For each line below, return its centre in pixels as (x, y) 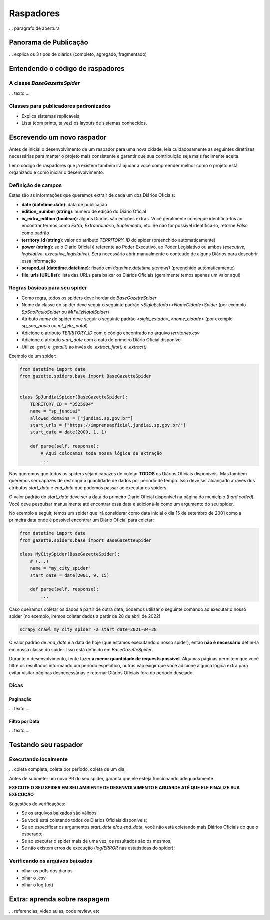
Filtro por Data (24, 721)
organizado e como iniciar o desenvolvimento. (57, 172)
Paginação (20, 699)
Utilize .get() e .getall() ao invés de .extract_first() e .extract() (84, 347)
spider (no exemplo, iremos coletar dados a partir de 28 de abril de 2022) (85, 616)
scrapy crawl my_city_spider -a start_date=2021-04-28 (88, 630)
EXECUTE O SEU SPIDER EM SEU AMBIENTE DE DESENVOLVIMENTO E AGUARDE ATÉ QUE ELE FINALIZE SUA (124, 787)
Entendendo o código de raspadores (67, 68)
